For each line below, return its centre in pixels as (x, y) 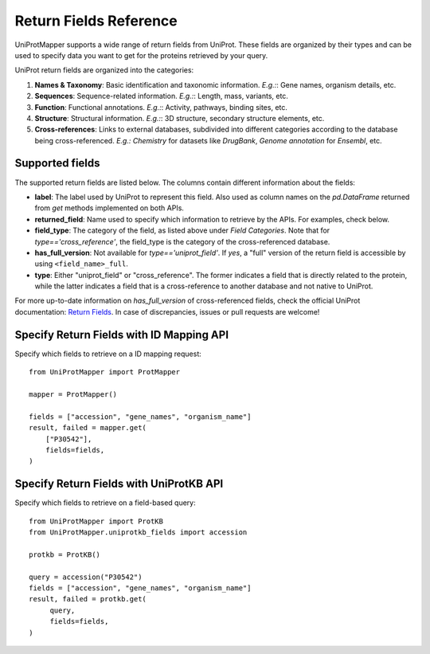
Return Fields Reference (96, 21)
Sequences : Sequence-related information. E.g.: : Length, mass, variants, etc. (161, 96)
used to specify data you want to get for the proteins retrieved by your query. (141, 55)
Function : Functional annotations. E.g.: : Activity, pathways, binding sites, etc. (161, 107)
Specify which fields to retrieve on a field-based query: (105, 503)
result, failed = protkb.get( (88, 599)
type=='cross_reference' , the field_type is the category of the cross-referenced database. (182, 241)
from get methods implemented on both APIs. (109, 208)
